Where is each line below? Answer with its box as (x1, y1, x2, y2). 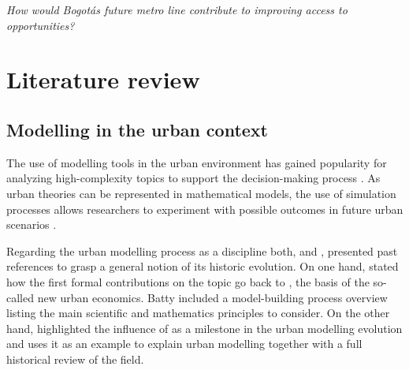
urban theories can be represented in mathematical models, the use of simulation (6, 185, 396, 201)
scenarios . (6, 216, 57, 233)
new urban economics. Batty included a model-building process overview (37, 289, 388, 305)
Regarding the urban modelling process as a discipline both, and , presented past (6, 242, 398, 259)
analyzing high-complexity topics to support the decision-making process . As (6, 170, 381, 186)
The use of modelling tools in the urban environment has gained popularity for (6, 154, 387, 170)
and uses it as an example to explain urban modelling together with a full (6, 335, 363, 352)
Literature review (6, 63, 200, 95)
